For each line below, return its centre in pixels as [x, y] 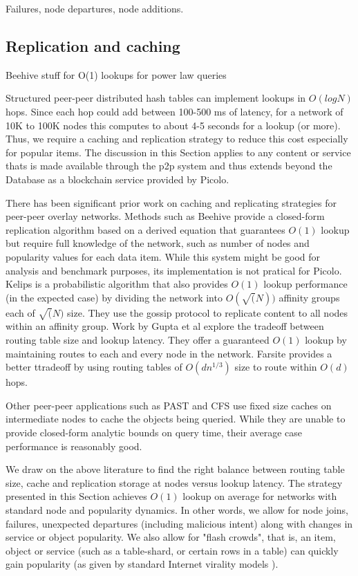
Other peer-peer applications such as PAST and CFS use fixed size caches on [169, 405]
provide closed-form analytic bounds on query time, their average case [154, 433]
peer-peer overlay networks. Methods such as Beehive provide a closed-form [165, 216]
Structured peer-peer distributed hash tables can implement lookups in [156, 98]
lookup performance [305, 284]
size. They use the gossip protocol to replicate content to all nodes [208, 312]
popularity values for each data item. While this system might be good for [163, 256]
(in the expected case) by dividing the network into [114, 297]
